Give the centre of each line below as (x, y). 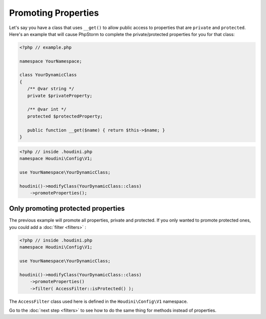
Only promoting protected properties (67, 208)
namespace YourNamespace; (51, 61)
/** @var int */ (47, 109)
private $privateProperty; (60, 96)
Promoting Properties (54, 13)
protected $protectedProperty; (65, 116)
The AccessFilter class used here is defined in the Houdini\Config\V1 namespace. (99, 301)
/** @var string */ (51, 89)
